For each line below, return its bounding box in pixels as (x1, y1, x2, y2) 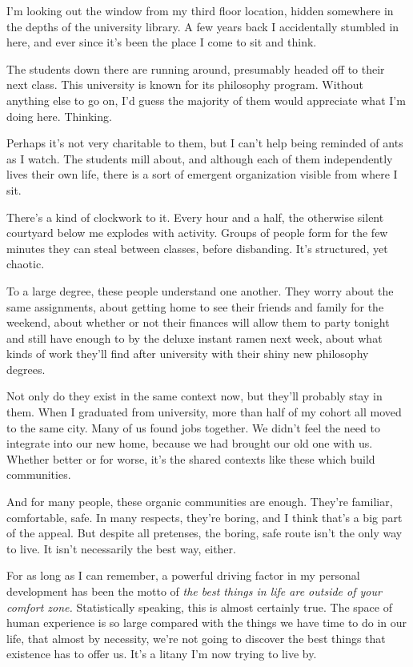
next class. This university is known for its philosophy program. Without (6, 76, 364, 93)
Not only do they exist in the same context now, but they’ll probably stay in (6, 388, 383, 404)
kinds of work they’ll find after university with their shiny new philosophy (6, 345, 369, 362)
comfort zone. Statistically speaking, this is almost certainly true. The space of (6, 598, 392, 615)
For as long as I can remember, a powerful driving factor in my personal (6, 567, 360, 584)
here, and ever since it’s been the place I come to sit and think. (6, 34, 317, 50)
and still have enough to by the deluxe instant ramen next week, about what (6, 329, 383, 346)
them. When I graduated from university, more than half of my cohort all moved (6, 404, 402, 420)
